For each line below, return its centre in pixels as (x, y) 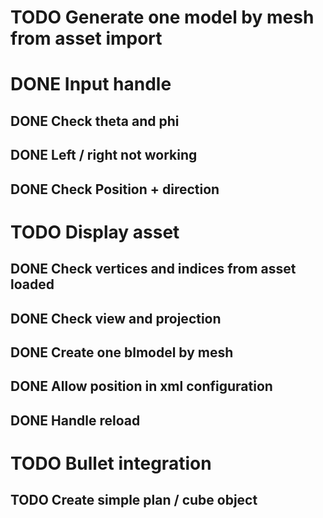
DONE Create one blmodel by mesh (122, 352)
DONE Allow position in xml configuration (141, 386)
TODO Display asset (95, 232)
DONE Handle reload (75, 420)
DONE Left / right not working (104, 155)
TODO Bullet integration (111, 463)
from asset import (86, 38)
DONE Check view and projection (116, 318)
